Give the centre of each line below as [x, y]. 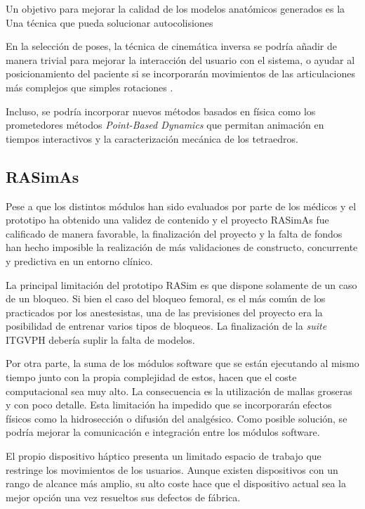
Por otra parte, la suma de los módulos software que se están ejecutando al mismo [182, 363]
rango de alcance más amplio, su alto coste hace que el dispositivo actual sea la [176, 483]
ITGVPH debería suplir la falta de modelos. [100, 339]
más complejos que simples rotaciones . [89, 87]
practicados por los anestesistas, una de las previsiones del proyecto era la [164, 312]
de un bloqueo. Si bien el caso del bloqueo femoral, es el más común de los [166, 298]
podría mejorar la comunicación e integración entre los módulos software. [163, 432]
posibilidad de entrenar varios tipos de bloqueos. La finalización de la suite [166, 326]
